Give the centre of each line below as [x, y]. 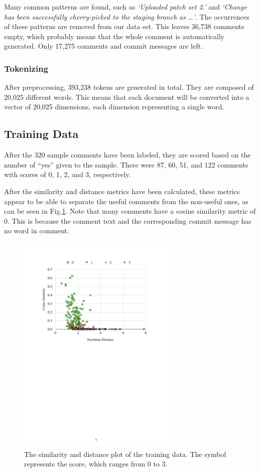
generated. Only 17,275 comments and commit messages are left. [103, 46]
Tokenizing [26, 68]
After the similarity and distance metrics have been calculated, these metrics [122, 191]
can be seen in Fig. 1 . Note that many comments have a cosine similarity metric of [130, 211]
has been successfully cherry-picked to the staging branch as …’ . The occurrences [127, 16]
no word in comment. [37, 230]
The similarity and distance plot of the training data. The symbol [125, 454]
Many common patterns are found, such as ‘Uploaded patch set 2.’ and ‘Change [125, 7]
